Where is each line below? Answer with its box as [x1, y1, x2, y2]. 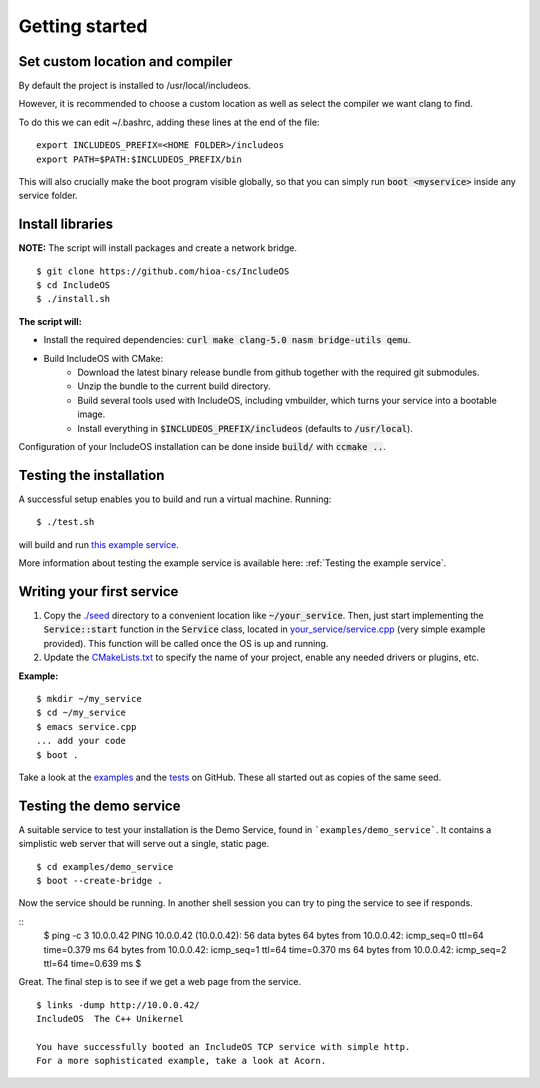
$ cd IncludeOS [36, 280, 111, 291]
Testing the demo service [18, 797, 181, 814]
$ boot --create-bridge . [36, 875, 164, 886]
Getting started [18, 15, 148, 37]
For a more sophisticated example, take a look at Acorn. [36, 1055, 327, 1067]
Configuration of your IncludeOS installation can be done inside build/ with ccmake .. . [18, 441, 387, 452]
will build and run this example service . [18, 538, 179, 550]
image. [77, 408, 106, 420]
